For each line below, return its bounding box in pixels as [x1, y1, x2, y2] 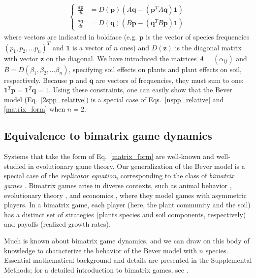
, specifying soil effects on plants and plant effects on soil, [68, 64, 242, 74]
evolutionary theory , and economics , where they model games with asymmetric [4, 190, 247, 200]
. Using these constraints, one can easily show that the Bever [48, 84, 232, 95]
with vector [4, 53, 38, 63]
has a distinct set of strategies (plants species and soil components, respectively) [4, 209, 246, 219]
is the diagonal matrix [175, 42, 242, 52]
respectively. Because [4, 75, 67, 85]
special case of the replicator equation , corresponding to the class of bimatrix [4, 170, 234, 181]
